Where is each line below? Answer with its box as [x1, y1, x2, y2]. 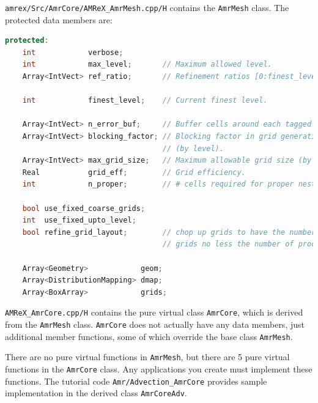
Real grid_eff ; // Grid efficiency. [22, 168, 246, 177]
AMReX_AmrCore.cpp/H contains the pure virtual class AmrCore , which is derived [5, 306, 303, 319]
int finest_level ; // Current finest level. [22, 96, 268, 105]
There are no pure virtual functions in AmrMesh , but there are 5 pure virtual [5, 350, 290, 363]
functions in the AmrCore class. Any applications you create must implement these [5, 362, 312, 375]
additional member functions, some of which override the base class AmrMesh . [5, 330, 293, 342]
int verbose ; [22, 48, 124, 57]
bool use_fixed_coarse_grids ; [22, 204, 146, 213]
